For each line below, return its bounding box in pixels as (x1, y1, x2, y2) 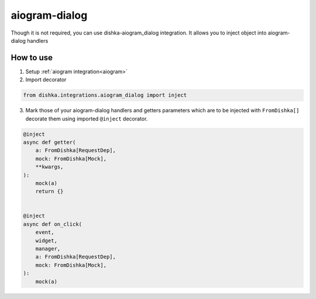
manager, (35, 246, 61, 252)
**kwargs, (35, 164, 64, 170)
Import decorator (25, 76, 67, 83)
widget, (35, 237, 58, 244)
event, (35, 229, 54, 236)
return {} (35, 188, 64, 195)
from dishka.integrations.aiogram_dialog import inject (23, 92, 187, 99)
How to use (11, 53, 53, 63)
